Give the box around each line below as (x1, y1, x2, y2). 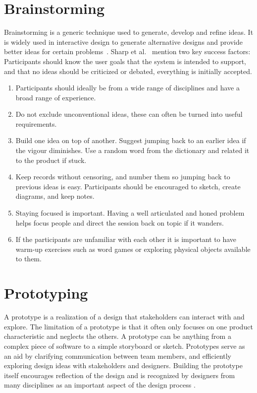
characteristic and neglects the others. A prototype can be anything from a (4, 331, 231, 341)
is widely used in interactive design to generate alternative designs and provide (4, 36, 243, 47)
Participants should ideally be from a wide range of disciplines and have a (15, 82, 240, 93)
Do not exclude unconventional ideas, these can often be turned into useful (15, 109, 243, 119)
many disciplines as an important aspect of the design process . (4, 380, 196, 390)
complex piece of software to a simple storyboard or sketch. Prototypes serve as (4, 340, 245, 351)
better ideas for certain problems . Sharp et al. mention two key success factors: (4, 46, 251, 57)
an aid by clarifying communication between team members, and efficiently (4, 350, 232, 361)
